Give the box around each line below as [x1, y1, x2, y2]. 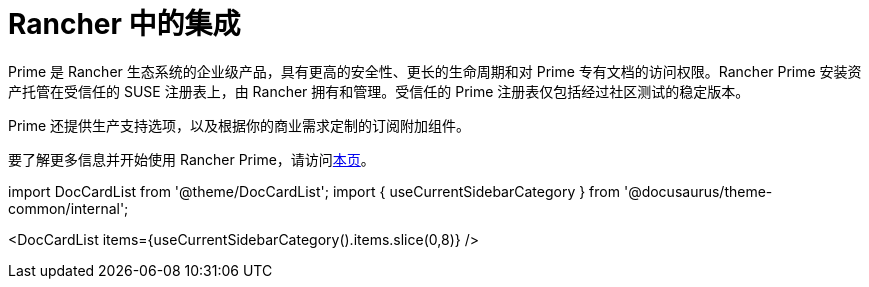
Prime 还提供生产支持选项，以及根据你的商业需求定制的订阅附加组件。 [8, 116, 471, 134]
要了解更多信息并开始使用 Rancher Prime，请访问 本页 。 [8, 150, 375, 168]
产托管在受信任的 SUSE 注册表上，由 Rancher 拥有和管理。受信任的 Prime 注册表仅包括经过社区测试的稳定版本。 [8, 82, 750, 100]
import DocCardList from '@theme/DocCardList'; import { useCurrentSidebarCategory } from [8, 182, 621, 200]
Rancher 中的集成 [8, 7, 241, 41]
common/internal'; [8, 199, 129, 217]
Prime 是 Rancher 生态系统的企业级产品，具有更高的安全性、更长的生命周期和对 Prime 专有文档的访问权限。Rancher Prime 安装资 [8, 62, 862, 80]
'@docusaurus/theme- [623, 182, 773, 200]
